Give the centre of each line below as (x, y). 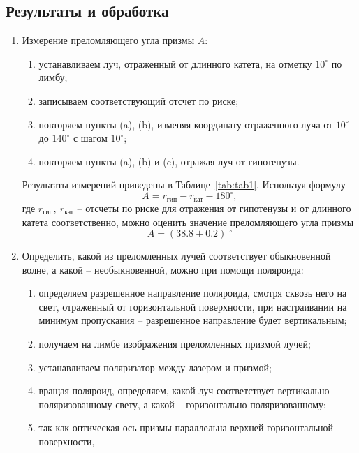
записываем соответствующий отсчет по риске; (139, 100)
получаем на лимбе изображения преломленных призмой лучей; (175, 344)
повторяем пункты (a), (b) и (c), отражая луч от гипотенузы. (169, 161)
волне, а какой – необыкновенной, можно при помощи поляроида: (163, 269)
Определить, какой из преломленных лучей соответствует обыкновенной (176, 256)
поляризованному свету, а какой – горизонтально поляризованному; (182, 404)
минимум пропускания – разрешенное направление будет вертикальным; (193, 320)
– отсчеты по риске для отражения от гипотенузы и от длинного (214, 208)
